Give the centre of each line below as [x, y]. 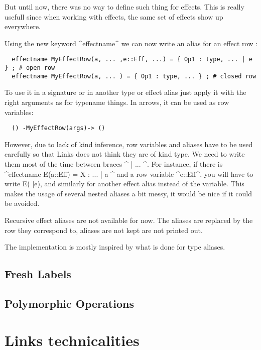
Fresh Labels [38, 274]
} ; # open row [30, 68]
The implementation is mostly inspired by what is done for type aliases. [115, 247]
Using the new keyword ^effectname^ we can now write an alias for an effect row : [131, 43]
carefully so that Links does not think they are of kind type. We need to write [125, 154]
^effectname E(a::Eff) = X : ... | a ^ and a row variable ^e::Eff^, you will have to [129, 173]
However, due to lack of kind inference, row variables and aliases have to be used [129, 144]
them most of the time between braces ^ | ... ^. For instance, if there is [114, 163]
